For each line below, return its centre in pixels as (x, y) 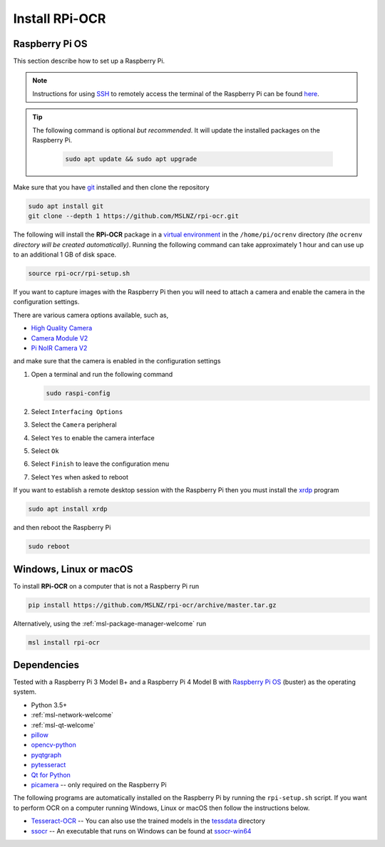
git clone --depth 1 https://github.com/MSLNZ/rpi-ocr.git (133, 216)
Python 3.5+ (49, 705)
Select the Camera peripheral (74, 425)
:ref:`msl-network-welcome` (72, 715)
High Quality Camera (62, 328)
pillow (40, 735)
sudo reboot (49, 546)
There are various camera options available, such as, (91, 315)
